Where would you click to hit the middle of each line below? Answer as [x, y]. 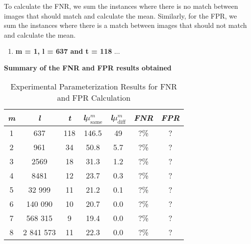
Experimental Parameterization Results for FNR [94, 86]
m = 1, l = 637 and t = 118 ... [68, 51]
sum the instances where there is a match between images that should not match [125, 25]
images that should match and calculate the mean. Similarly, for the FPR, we [121, 15]
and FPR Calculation [94, 97]
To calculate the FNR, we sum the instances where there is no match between [121, 6]
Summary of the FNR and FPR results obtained [88, 67]
